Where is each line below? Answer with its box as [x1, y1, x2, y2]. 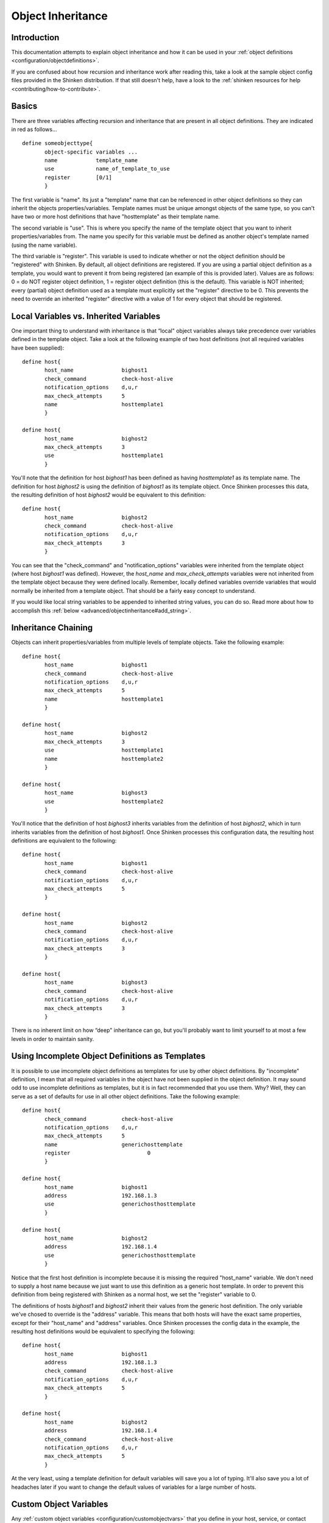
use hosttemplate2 [44, 798, 164, 805]
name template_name [44, 157, 138, 164]
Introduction [11, 32, 60, 43]
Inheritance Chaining [11, 623, 93, 633]
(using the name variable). [11, 241, 77, 249]
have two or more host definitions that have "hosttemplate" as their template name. [11, 213, 221, 221]
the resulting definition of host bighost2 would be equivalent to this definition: [11, 491, 207, 498]
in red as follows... [11, 125, 57, 133]
